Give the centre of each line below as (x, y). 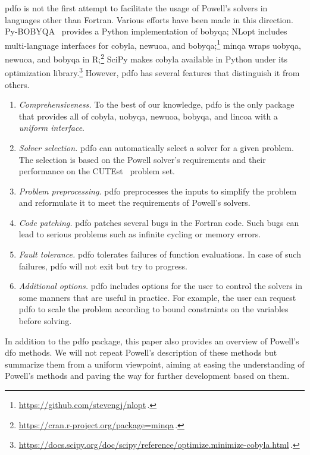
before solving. (45, 321)
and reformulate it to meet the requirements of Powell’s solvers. (134, 203)
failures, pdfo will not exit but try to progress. (103, 266)
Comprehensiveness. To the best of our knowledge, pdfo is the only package (156, 104)
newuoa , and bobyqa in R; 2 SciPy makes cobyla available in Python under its (146, 58)
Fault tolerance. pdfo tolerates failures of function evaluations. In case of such (160, 254)
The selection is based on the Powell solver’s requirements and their (142, 159)
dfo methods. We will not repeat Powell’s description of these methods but (141, 352)
